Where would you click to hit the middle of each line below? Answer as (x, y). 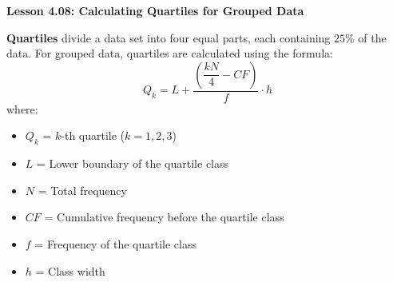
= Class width (70, 270)
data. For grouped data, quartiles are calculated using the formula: (170, 53)
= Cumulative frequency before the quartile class (164, 217)
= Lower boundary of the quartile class (133, 163)
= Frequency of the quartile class (115, 243)
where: (22, 108)
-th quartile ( (93, 135)
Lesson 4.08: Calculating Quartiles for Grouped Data (155, 10)
